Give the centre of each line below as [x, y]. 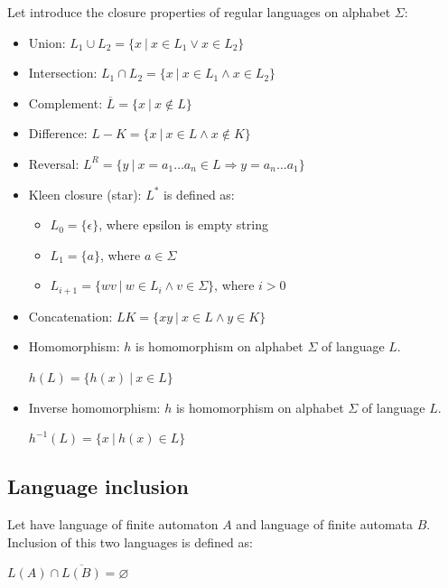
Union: [47, 42]
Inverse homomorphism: [94, 407]
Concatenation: [70, 316]
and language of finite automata [325, 523]
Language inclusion [98, 486]
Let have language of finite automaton [113, 523]
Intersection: [63, 73]
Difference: [58, 133]
